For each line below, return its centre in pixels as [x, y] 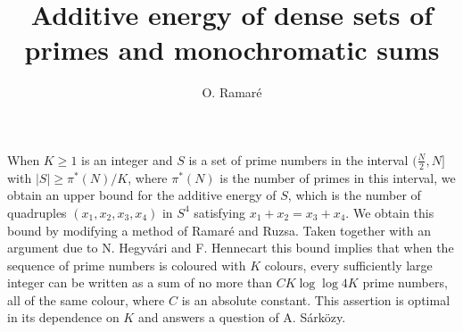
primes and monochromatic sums [232, 50]
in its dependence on [63, 317]
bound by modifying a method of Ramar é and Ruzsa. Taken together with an [219, 230]
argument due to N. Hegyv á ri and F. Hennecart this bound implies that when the [231, 248]
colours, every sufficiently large [348, 265]
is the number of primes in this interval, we [338, 177]
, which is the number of [354, 195]
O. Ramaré [232, 92]
